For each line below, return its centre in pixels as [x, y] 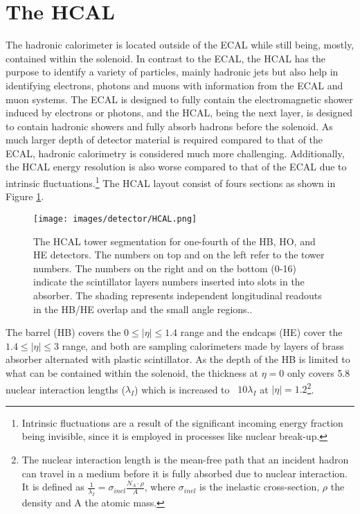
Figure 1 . [25, 196]
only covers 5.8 [318, 372]
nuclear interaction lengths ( [65, 389]
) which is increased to [182, 389]
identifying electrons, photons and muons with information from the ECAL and [174, 85]
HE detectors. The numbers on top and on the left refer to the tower [179, 255]
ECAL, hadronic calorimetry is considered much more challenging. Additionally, [175, 153]
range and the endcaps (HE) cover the [261, 332]
